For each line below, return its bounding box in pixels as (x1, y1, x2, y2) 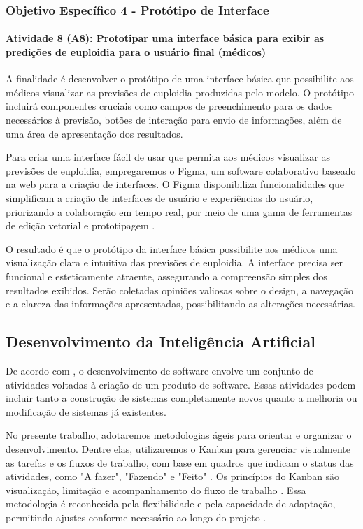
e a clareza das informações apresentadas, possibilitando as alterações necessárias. (6, 296, 355, 311)
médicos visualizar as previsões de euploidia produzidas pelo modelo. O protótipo (6, 85, 355, 99)
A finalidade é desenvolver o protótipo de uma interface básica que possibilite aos (6, 71, 354, 86)
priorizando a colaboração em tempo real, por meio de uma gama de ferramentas (6, 204, 353, 219)
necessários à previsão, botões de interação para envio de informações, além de (6, 113, 342, 127)
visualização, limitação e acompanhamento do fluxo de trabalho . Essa (6, 482, 306, 497)
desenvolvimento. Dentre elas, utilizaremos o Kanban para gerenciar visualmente (6, 441, 351, 456)
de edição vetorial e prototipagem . (6, 218, 155, 233)
